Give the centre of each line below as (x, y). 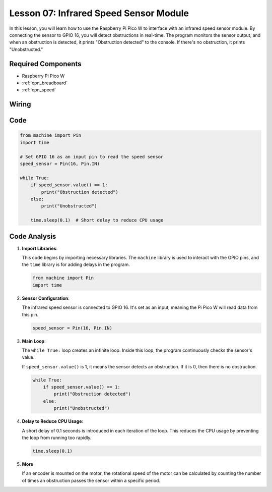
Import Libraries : (40, 248)
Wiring (20, 104)
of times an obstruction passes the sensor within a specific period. (91, 480)
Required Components (45, 64)
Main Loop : (34, 341)
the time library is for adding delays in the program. (76, 264)
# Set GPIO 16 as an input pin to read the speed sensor (92, 157)
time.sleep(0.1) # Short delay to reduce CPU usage (97, 220)
